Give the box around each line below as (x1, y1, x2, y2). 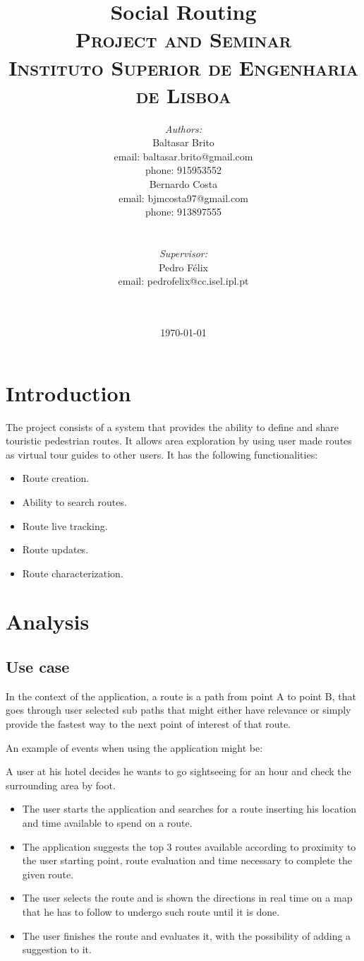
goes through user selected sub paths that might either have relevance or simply (6, 702, 351, 717)
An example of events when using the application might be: (6, 740, 263, 755)
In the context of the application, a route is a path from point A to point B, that (6, 688, 356, 703)
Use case (6, 656, 70, 678)
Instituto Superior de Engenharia (8, 52, 358, 81)
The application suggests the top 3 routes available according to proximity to (22, 839, 356, 854)
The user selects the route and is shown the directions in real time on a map (22, 890, 353, 905)
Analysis (6, 607, 90, 636)
